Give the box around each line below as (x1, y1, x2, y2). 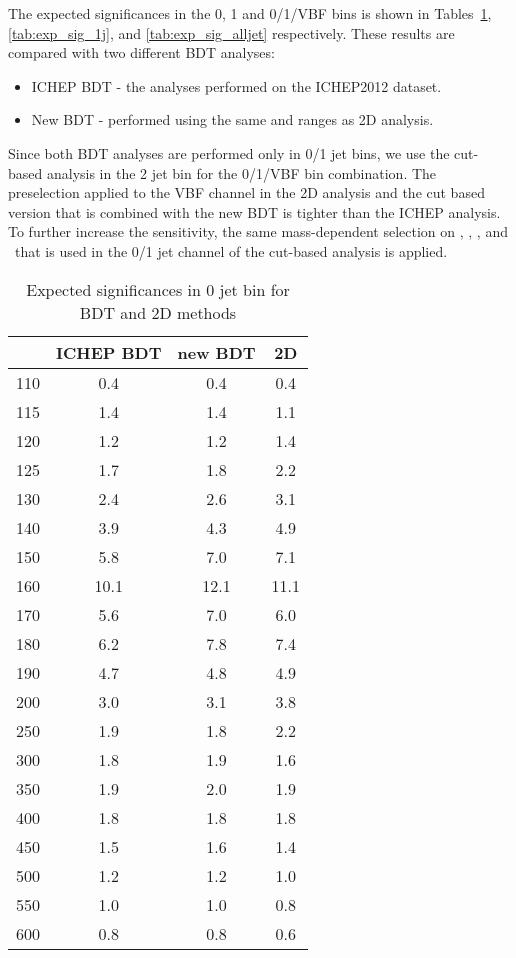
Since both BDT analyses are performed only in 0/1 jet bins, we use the (8, 142, 450, 163)
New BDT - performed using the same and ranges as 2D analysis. (31, 109, 434, 130)
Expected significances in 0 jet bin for (26, 277, 290, 301)
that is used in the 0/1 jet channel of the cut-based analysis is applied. (14, 240, 448, 261)
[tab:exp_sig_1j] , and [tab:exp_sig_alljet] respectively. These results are (8, 22, 455, 43)
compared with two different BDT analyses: (8, 42, 275, 63)
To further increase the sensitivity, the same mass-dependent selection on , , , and (8, 221, 508, 242)
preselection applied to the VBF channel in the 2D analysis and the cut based (8, 182, 485, 203)
